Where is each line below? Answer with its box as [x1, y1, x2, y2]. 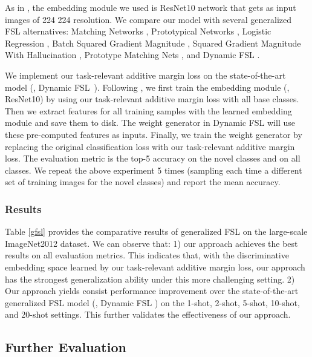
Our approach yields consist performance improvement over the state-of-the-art [5, 284, 299, 297]
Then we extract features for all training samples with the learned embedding [5, 104, 292, 117]
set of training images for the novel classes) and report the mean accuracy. [5, 175, 281, 188]
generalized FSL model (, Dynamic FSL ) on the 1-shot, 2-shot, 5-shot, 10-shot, [5, 296, 300, 309]
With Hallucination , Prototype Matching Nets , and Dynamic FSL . [5, 48, 260, 61]
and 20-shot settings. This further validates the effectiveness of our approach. [5, 308, 291, 321]
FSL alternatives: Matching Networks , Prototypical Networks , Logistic [5, 25, 271, 38]
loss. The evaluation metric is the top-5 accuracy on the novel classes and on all [5, 152, 301, 165]
